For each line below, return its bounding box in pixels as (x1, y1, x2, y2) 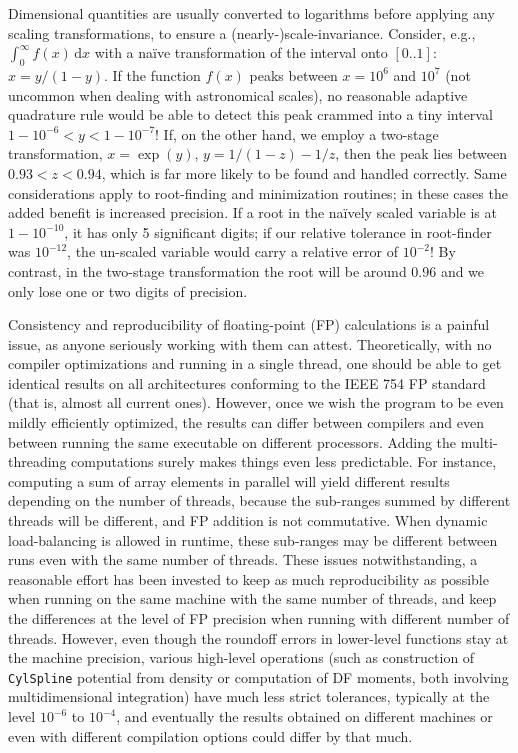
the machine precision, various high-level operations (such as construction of (8, 647, 475, 668)
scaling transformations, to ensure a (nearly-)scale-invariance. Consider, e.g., (8, 22, 476, 43)
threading (8, 451, 67, 472)
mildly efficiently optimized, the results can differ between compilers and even (8, 412, 484, 433)
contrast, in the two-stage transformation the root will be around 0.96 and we (8, 260, 485, 281)
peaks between (249, 64, 338, 85)
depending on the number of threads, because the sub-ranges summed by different (8, 490, 511, 511)
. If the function (104, 64, 201, 85)
